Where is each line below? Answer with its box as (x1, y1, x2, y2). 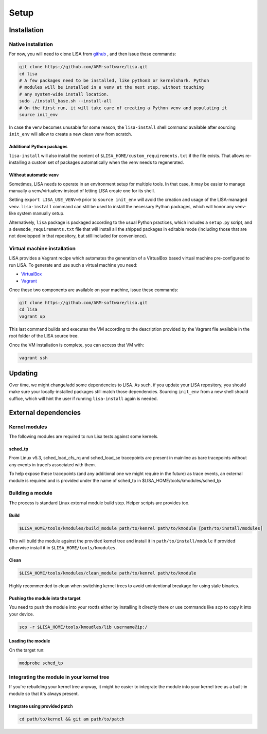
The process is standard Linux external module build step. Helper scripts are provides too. (9, 500, 190, 506)
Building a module (9, 490, 53, 496)
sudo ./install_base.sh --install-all (19, 98, 112, 104)
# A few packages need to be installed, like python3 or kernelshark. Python (19, 78, 209, 83)
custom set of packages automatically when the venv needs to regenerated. (32, 159, 184, 165)
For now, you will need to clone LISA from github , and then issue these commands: (9, 51, 176, 57)
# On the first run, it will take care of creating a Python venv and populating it (19, 105, 227, 111)
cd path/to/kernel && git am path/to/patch (19, 716, 125, 722)
